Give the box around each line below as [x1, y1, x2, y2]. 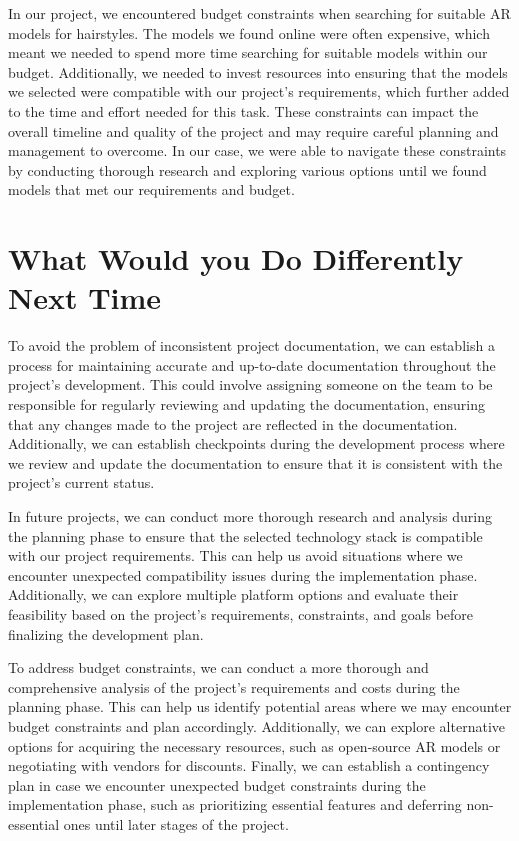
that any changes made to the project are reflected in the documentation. [8, 413, 458, 434]
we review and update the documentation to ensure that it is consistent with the [8, 452, 503, 473]
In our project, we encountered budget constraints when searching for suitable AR [8, 3, 511, 23]
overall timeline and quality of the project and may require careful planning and [8, 120, 499, 141]
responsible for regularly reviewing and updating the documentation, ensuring [8, 394, 485, 415]
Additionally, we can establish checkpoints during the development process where [8, 433, 505, 454]
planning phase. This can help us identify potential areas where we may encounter [8, 696, 512, 717]
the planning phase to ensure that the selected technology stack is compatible [8, 525, 483, 546]
